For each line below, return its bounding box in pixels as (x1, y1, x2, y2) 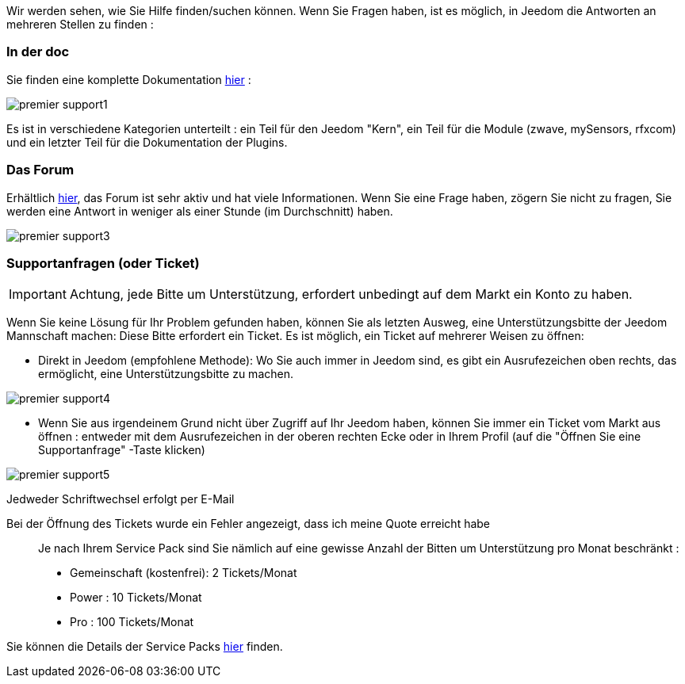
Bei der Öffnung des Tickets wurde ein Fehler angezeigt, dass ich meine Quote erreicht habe (6, 517, 491, 531)
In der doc (6, 44, 70, 60)
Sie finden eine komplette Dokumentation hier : (6, 72, 251, 86)
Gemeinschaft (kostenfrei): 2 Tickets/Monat (70, 566, 297, 580)
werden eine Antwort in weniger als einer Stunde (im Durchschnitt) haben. (6, 204, 393, 218)
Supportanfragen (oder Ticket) (6, 254, 200, 271)
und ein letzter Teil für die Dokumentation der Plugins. (6, 135, 288, 149)
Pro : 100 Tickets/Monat (70, 615, 194, 629)
